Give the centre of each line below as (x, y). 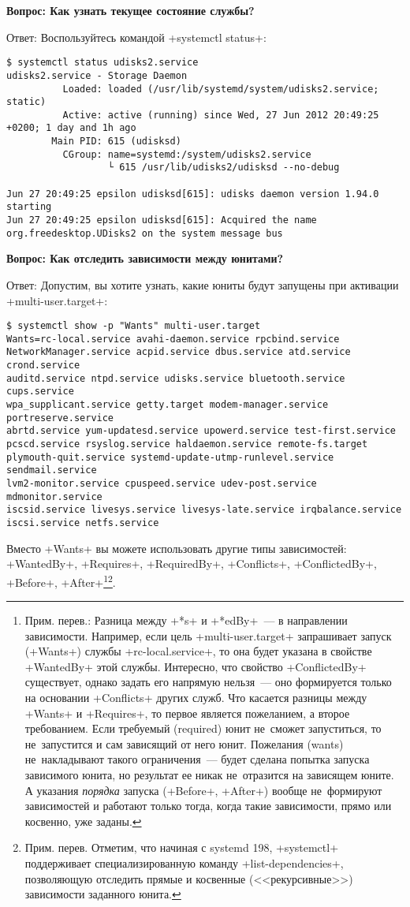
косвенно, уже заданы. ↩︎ (83, 821)
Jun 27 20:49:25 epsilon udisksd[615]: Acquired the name (162, 220)
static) (26, 102)
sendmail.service (52, 470)
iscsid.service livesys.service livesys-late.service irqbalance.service (204, 510)
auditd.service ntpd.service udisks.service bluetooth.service (176, 378)
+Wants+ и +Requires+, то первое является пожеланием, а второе (187, 713)
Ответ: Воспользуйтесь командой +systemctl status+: (136, 37)
